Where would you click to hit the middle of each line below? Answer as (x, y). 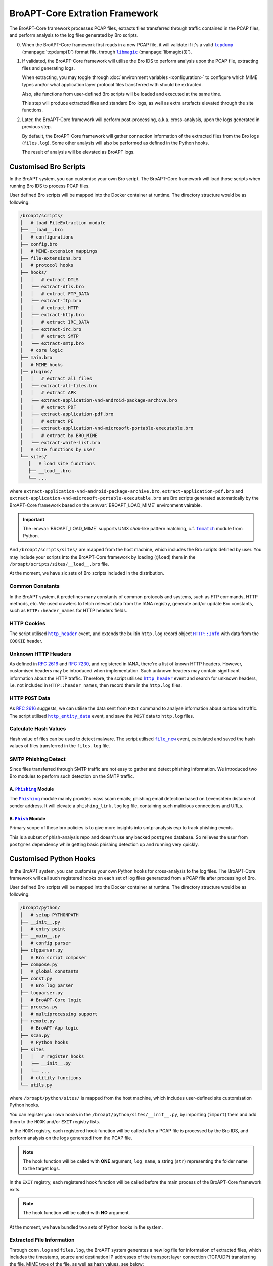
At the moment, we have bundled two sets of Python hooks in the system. (86, 1227)
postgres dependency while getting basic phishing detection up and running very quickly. (104, 844)
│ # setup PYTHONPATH (50, 915)
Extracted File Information (42, 1240)
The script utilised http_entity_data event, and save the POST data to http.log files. (102, 716)
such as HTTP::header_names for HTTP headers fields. (68, 611)
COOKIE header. (26, 641)
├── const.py (36, 978)
